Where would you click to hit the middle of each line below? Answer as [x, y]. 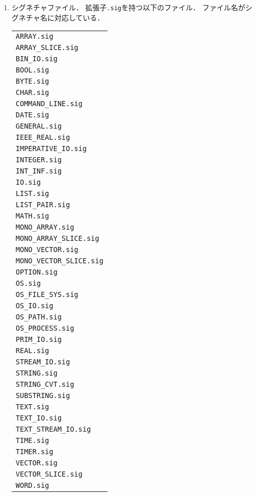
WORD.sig [32, 486]
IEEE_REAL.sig [43, 138]
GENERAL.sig [39, 126]
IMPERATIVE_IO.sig [51, 149]
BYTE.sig [32, 81]
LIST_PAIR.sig [43, 205]
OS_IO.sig [34, 306]
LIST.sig [32, 194]
